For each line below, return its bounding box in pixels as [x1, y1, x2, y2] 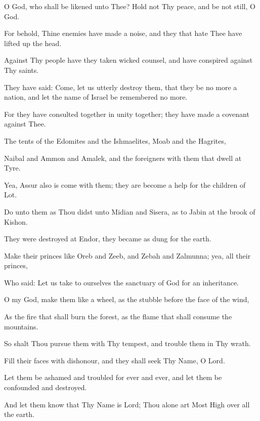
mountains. [4, 321, 38, 331]
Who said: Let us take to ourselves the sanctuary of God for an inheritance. [4, 277, 239, 287]
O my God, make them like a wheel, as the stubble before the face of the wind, [4, 294, 249, 305]
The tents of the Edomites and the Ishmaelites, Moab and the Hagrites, [4, 135, 226, 146]
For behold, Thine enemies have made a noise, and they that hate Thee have [4, 28, 242, 38]
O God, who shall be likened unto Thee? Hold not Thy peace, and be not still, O [4, 1, 255, 11]
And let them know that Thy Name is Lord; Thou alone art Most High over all [4, 399, 250, 409]
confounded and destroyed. [4, 382, 87, 393]
